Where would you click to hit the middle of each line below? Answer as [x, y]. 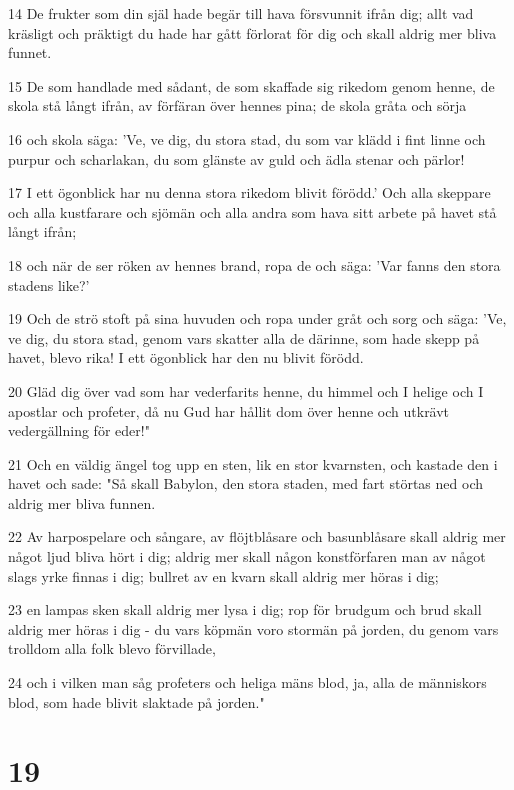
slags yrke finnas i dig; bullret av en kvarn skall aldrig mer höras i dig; [223, 575]
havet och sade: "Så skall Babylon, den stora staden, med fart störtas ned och [245, 483]
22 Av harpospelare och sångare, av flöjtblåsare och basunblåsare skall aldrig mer [257, 536]
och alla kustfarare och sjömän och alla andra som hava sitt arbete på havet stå [252, 211]
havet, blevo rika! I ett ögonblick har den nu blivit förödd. [186, 357]
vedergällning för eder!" [79, 430]
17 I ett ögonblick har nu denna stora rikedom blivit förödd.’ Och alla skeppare [249, 192]
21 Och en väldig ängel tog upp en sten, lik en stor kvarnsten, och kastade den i [253, 463]
